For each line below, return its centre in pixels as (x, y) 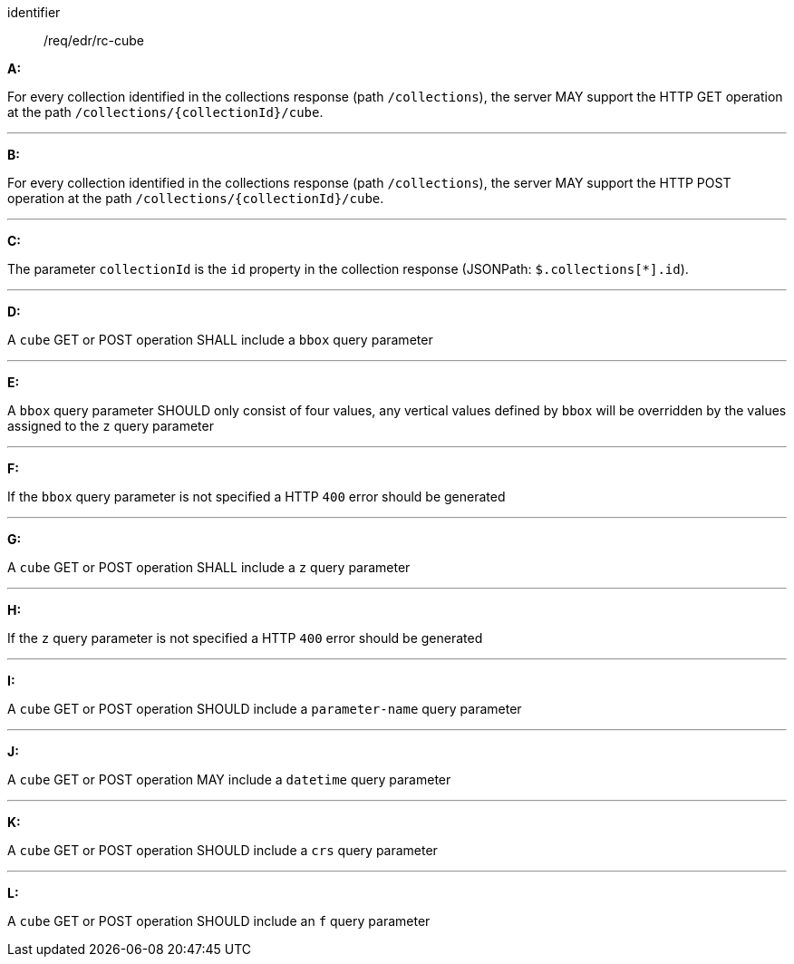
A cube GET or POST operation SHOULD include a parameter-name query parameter (265, 709)
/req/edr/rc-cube (94, 40)
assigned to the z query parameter (111, 426)
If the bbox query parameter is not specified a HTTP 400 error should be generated (257, 497)
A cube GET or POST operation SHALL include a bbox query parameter (220, 340)
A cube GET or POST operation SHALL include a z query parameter (209, 567)
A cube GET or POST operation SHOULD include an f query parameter (219, 921)
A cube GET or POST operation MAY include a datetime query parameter (229, 779)
